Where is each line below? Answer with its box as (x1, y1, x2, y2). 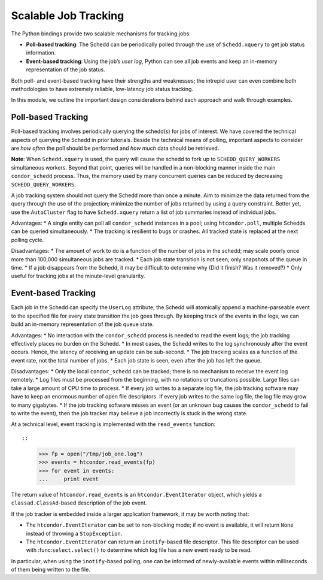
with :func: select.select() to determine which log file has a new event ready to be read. (26, 546, 252, 554)
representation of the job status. (26, 66, 105, 73)
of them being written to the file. (11, 566, 91, 573)
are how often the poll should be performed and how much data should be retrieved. (11, 144, 220, 152)
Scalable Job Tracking (11, 9, 124, 22)
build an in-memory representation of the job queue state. (11, 321, 154, 328)
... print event (38, 475, 99, 482)
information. (26, 49, 56, 56)
